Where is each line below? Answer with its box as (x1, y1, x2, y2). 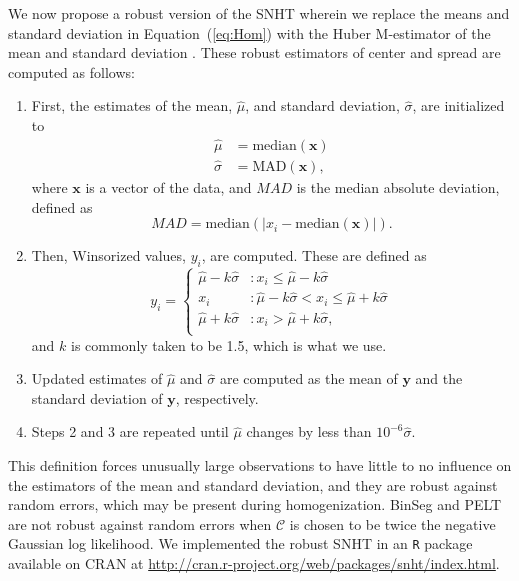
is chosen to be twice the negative (289, 513, 496, 534)
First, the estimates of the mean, (31, 95, 233, 116)
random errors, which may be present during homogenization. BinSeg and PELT (8, 494, 502, 515)
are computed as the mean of (219, 368, 398, 389)
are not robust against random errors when (8, 513, 272, 534)
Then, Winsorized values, (31, 245, 186, 266)
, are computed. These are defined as (201, 245, 427, 266)
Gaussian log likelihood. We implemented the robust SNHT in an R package (8, 533, 473, 554)
